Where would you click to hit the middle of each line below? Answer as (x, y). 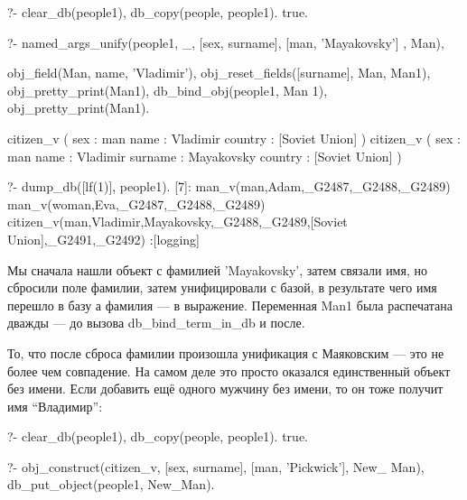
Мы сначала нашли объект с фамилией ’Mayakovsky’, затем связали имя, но (217, 269)
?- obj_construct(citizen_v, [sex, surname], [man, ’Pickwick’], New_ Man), (216, 466)
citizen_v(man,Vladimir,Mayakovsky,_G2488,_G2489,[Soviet (177, 222)
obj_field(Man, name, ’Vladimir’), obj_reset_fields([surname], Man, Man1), (219, 73)
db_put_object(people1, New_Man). (111, 484)
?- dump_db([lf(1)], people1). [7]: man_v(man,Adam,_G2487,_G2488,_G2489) (229, 186)
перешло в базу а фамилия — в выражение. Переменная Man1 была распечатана (230, 305)
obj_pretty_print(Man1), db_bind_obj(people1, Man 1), (168, 90)
